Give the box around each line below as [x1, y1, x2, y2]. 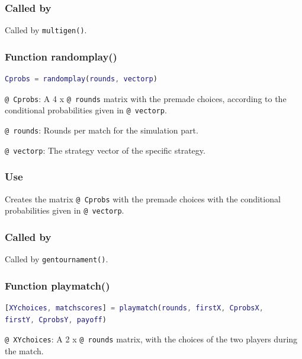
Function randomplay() [5, 49, 117, 63]
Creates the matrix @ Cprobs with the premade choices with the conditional [5, 192, 281, 205]
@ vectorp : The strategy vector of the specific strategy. [5, 144, 205, 156]
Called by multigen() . [5, 24, 87, 36]
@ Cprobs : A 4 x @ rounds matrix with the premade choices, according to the [5, 92, 287, 104]
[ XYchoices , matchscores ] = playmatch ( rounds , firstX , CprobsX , [5, 303, 264, 312]
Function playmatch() [5, 278, 110, 293]
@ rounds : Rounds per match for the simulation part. [5, 124, 198, 136]
